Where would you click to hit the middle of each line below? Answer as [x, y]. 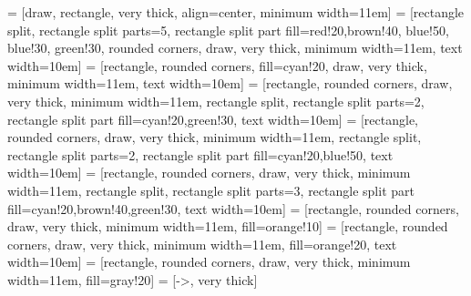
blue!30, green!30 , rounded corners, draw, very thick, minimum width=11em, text [235, 48]
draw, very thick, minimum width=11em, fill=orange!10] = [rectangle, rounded [228, 226]
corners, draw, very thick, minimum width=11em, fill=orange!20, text [202, 244]
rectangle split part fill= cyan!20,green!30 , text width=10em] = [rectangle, [213, 119]
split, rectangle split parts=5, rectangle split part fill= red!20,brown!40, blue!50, [228, 30]
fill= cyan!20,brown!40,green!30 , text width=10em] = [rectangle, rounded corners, [233, 208]
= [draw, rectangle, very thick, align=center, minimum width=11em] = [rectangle [236, 12]
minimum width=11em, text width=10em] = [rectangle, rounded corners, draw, [230, 83]
